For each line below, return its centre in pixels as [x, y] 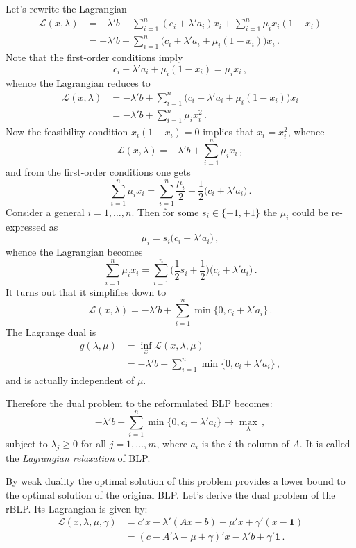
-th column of [260, 443]
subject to [27, 443]
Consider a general [45, 211]
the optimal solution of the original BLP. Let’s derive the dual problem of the [171, 494]
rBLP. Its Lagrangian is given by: [77, 508]
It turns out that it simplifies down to [86, 291]
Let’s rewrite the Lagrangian [66, 8]
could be [310, 211]
